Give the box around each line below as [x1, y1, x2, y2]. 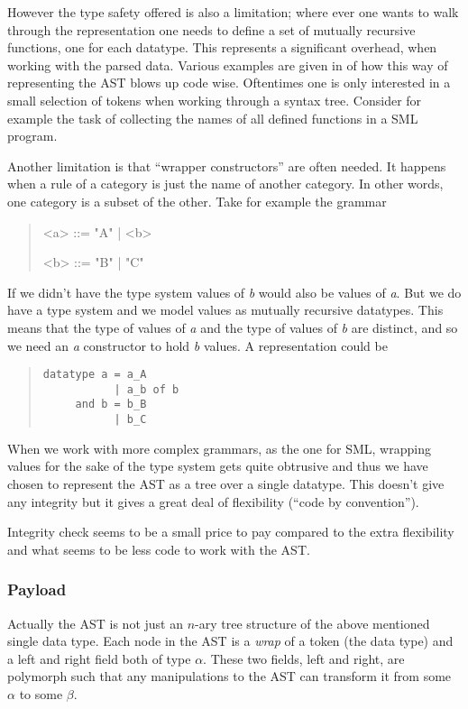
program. [7, 126, 58, 145]
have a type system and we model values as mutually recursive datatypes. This [7, 300, 444, 319]
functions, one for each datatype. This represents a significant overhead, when [7, 38, 437, 57]
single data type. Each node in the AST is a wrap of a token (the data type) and [7, 631, 454, 650]
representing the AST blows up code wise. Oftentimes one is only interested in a [7, 73, 451, 92]
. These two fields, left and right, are [203, 649, 405, 668]
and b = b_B [75, 398, 147, 411]
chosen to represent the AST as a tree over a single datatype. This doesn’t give [7, 474, 445, 493]
